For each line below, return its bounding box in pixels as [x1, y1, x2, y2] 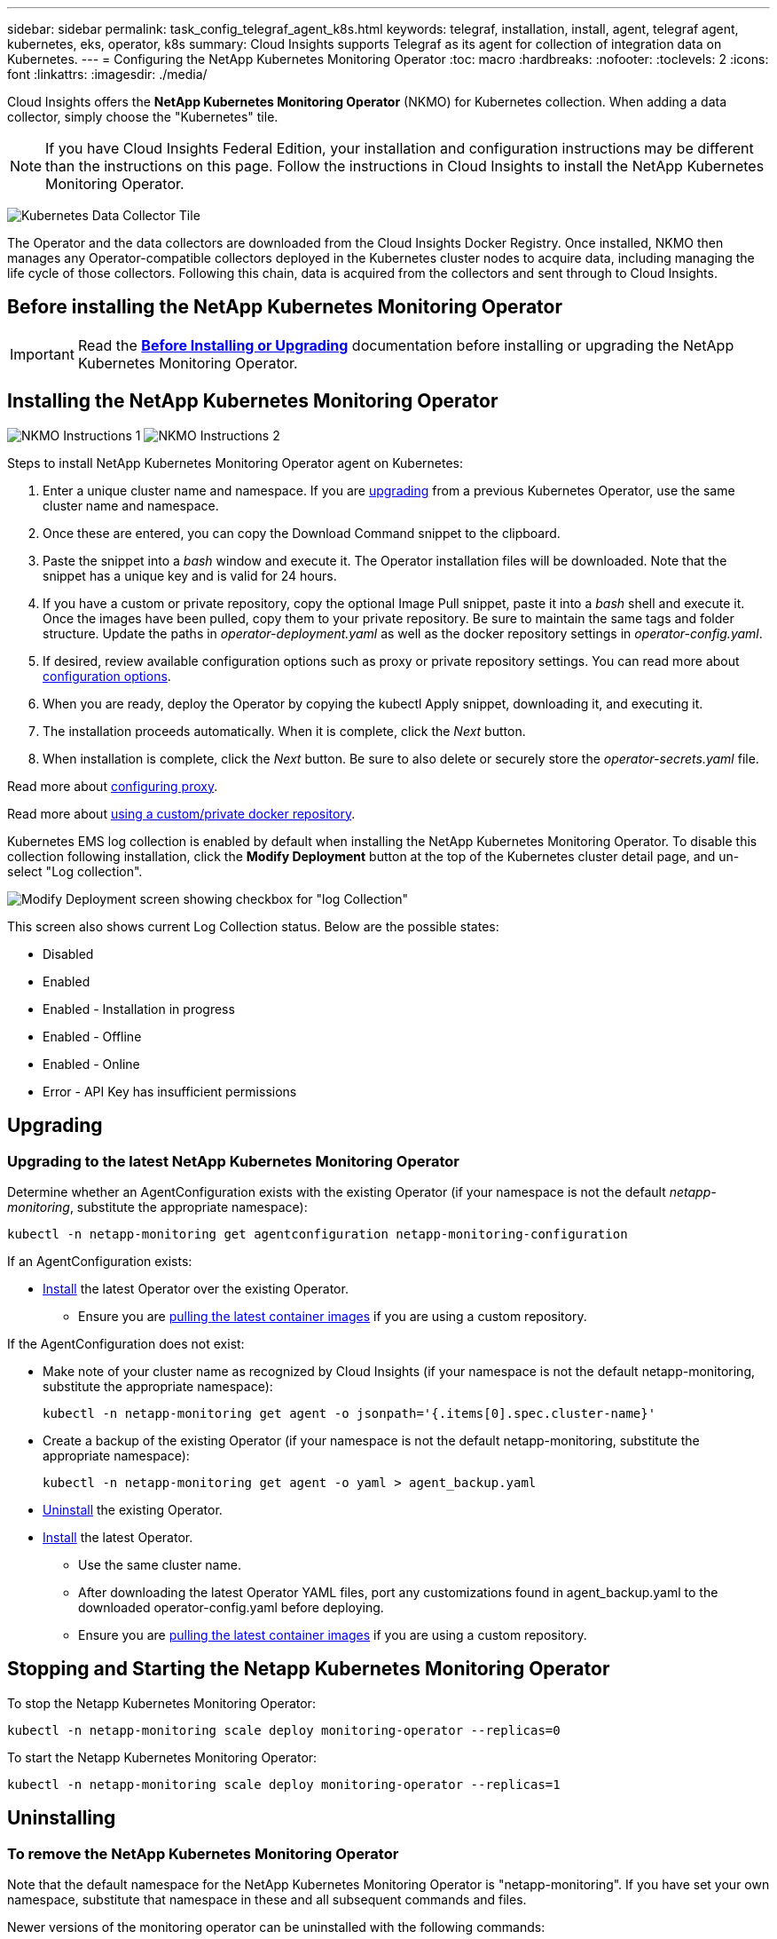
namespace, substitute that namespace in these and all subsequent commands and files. [7, 1891, 527, 1907]
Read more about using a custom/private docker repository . [7, 805, 356, 821]
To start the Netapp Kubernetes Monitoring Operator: [7, 1749, 318, 1765]
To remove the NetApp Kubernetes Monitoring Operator [7, 1844, 399, 1863]
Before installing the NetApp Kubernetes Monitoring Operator [7, 296, 563, 319]
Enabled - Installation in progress [43, 1001, 235, 1017]
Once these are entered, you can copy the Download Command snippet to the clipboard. [43, 525, 561, 541]
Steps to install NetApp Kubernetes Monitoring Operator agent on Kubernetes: [7, 455, 464, 471]
